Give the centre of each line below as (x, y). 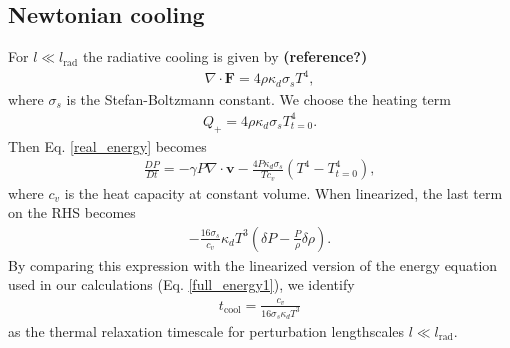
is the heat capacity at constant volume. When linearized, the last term (283, 192)
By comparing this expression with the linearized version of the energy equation (253, 264)
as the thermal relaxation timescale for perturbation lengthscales (206, 331)
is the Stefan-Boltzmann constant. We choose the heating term (258, 98)
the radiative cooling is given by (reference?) (225, 56)
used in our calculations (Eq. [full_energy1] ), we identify (181, 284)
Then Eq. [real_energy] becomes (107, 145)
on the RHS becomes (72, 212)
